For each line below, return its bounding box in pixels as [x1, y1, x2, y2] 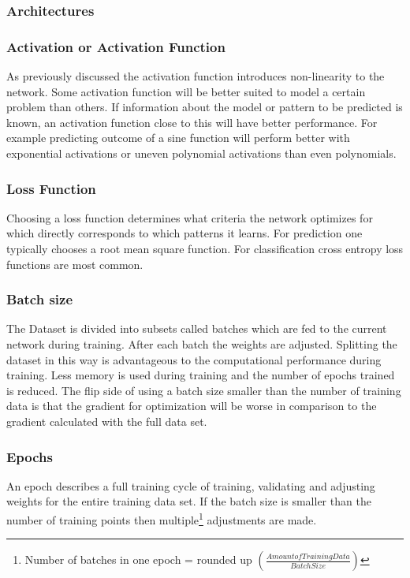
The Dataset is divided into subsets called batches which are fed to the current [6, 320, 387, 337]
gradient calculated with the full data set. [6, 413, 207, 429]
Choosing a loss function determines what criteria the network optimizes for [6, 209, 373, 226]
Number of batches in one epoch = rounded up [24, 551, 252, 568]
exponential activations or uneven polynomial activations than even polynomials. [6, 145, 397, 162]
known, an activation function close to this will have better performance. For [6, 114, 378, 130]
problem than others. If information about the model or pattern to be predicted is [6, 99, 403, 115]
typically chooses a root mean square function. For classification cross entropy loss [6, 241, 404, 257]
